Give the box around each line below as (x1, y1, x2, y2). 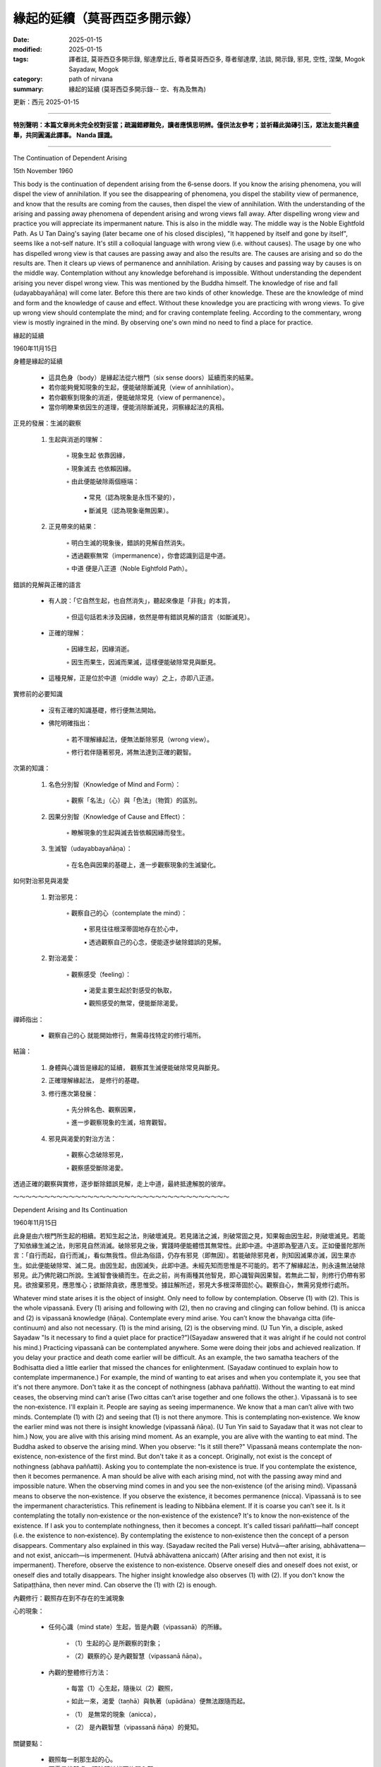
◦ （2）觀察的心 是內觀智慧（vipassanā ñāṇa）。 (66, 1652, 206, 1660)
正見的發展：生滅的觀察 (13, 419, 81, 428)
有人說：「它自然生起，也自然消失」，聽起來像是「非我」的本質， (48, 597, 234, 605)
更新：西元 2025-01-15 (13, 98, 80, 106)
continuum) (13, 1324, 47, 1332)
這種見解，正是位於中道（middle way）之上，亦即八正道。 (48, 674, 218, 682)
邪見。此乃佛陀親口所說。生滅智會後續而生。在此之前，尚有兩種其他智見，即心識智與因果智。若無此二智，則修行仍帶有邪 (13, 1271, 365, 1279)
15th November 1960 (13, 167, 73, 175)
